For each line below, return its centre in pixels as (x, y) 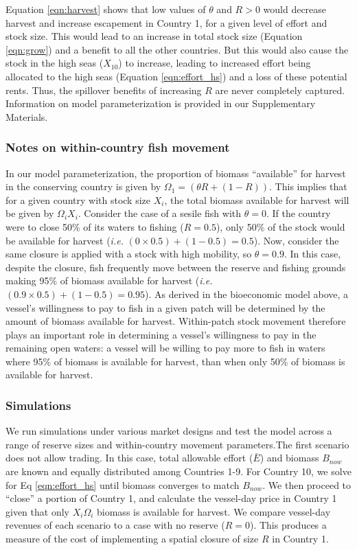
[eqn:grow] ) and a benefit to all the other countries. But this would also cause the (177, 49)
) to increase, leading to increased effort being (215, 63)
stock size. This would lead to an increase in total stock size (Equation (154, 36)
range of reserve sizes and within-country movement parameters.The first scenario (177, 444)
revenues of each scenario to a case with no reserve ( (115, 525)
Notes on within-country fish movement (118, 147)
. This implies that (308, 186)
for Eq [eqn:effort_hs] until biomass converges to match (123, 484)
